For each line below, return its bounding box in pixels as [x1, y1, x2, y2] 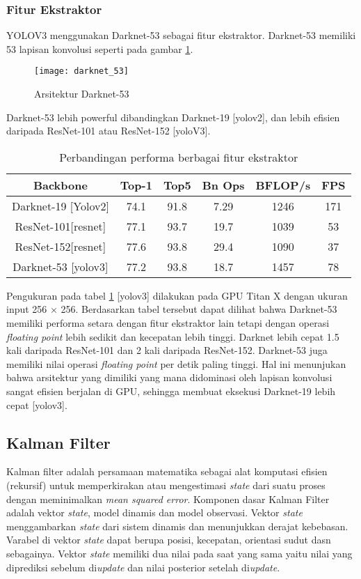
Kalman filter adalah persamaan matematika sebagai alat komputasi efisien [6, 464, 328, 479]
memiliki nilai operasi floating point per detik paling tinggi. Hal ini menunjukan [6, 356, 346, 371]
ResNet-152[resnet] [15, 238, 106, 254]
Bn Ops [202, 176, 245, 193]
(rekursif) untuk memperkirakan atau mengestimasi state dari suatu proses [6, 477, 326, 492]
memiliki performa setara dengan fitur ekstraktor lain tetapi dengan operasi [6, 316, 330, 330]
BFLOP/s [255, 176, 311, 193]
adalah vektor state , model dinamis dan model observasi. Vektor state [6, 505, 303, 520]
